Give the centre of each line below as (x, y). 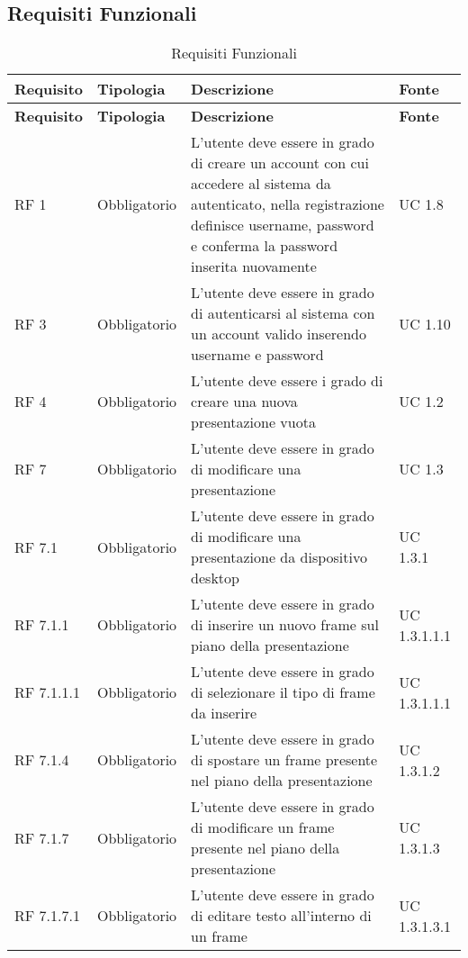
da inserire (224, 713)
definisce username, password (283, 225)
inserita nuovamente (254, 267)
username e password (257, 355)
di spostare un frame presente (284, 760)
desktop (215, 578)
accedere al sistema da (261, 184)
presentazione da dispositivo (279, 557)
